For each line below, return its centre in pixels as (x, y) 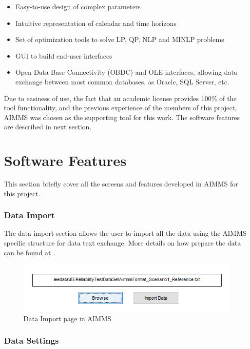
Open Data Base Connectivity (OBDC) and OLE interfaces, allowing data (126, 72)
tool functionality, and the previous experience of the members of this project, (120, 108)
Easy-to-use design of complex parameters (78, 6)
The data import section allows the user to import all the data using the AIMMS (125, 233)
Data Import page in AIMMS (67, 318)
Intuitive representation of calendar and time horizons (96, 23)
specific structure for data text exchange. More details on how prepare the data (123, 243)
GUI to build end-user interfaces (64, 55)
